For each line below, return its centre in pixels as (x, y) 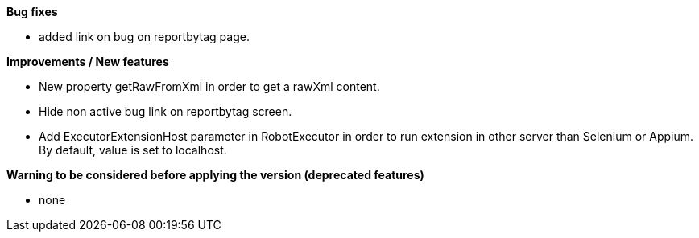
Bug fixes (32, 12)
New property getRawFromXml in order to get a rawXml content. (209, 86)
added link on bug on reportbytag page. (144, 37)
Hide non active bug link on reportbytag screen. (165, 111)
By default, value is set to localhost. (133, 150)
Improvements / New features (88, 62)
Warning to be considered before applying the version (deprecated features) (215, 175)
